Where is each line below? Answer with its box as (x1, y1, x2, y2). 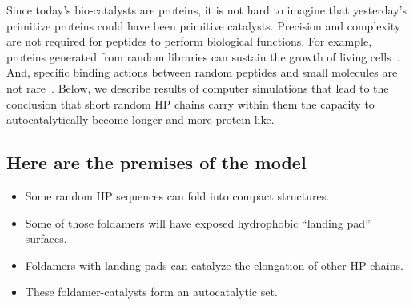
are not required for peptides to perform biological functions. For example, (6, 33, 372, 50)
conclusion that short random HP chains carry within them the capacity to (6, 95, 375, 112)
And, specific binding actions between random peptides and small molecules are (6, 64, 398, 81)
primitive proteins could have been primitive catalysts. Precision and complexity (6, 17, 401, 34)
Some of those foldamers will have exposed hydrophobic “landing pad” (25, 214, 371, 231)
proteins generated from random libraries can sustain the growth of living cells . (6, 48, 400, 65)
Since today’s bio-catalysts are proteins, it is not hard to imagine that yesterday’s (6, 2, 407, 18)
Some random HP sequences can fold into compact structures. (25, 187, 330, 204)
